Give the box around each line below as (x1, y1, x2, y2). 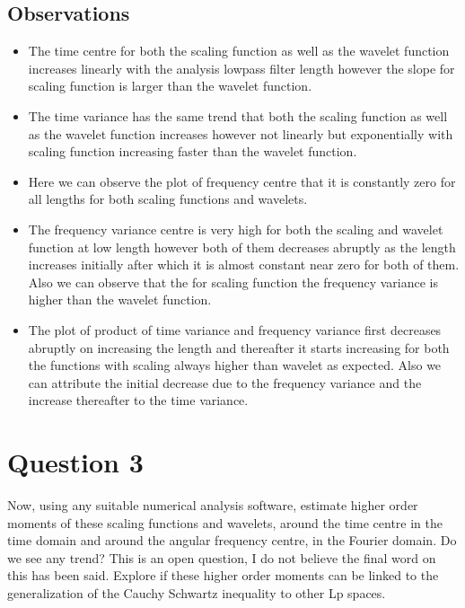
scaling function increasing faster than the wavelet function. (28, 142, 357, 161)
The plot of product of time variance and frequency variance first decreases (28, 320, 442, 339)
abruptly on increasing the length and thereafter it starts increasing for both (28, 338, 450, 357)
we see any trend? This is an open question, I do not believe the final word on (7, 548, 436, 567)
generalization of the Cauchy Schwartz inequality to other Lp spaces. (7, 583, 386, 602)
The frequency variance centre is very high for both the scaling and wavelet (28, 219, 443, 238)
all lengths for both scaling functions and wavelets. (28, 189, 308, 208)
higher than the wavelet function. (28, 290, 212, 309)
